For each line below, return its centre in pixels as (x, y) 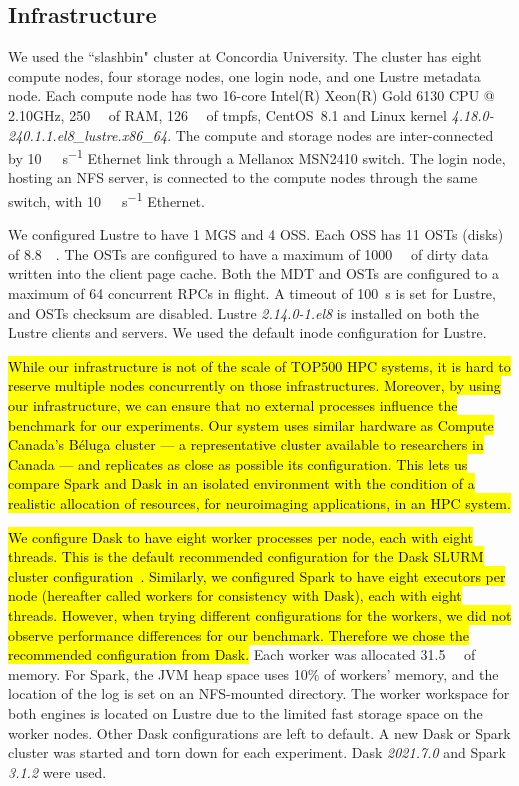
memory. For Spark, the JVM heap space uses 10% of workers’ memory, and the (253, 673)
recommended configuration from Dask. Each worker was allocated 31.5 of (242, 654)
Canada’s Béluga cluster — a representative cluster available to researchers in (246, 444)
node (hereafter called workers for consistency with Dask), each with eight (235, 595)
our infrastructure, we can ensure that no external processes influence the (233, 405)
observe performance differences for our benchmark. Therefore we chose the (238, 634)
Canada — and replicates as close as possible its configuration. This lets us (238, 463)
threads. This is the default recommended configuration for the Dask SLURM (246, 556)
